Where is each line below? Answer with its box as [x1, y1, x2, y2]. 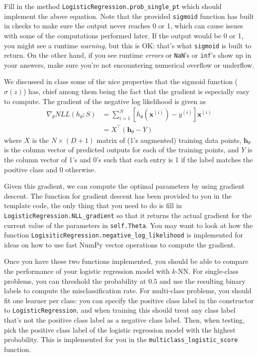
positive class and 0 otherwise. [4, 164, 96, 174]
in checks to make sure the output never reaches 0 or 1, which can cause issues [4, 20, 243, 31]
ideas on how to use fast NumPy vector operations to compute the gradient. [4, 239, 236, 249]
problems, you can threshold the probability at [4, 275, 146, 286]
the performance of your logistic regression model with [4, 266, 170, 276]
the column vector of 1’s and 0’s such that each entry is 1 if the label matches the [4, 154, 253, 164]
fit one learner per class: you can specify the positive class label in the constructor [4, 295, 254, 305]
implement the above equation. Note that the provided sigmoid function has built [4, 10, 254, 21]
